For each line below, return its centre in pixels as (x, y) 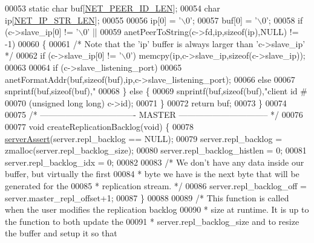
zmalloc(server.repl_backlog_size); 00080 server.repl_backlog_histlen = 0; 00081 (156, 150)
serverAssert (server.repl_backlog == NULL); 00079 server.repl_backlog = (144, 138)
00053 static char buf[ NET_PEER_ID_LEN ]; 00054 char (113, 8)
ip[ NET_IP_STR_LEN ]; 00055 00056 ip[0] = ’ (93, 20)
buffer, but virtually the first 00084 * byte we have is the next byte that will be (152, 174)
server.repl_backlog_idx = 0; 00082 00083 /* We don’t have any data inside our (155, 162)
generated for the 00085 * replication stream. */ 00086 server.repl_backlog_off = (156, 185)
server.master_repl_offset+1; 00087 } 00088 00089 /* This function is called (147, 197)
